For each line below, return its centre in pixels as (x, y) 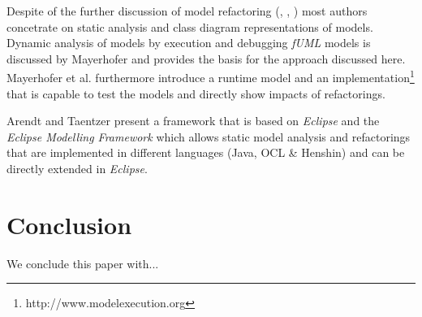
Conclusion (69, 224)
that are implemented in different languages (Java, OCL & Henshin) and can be (206, 152)
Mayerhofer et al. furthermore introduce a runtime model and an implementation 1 (211, 76)
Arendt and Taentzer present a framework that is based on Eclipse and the (193, 121)
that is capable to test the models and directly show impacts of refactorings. (196, 93)
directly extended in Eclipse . (77, 168)
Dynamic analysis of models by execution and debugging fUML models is (189, 43)
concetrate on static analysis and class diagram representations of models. (190, 26)
